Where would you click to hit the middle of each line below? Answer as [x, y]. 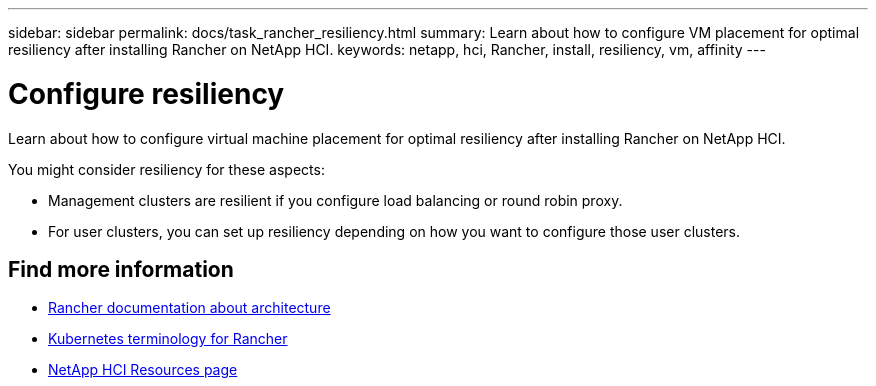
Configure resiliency [146, 93]
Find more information [121, 269]
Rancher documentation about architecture [189, 308]
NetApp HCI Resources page [143, 370]
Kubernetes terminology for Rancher [168, 339]
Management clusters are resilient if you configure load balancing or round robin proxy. [335, 200]
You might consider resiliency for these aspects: [166, 169]
